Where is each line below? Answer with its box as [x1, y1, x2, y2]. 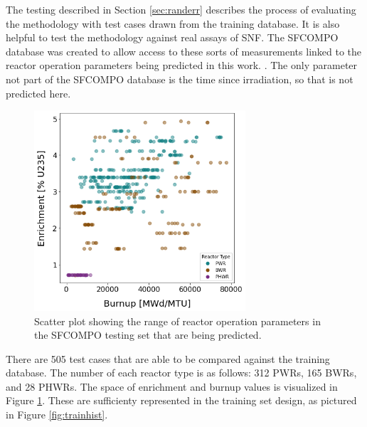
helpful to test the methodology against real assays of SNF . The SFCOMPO [6, 30, 339, 45]
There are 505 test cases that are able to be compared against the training [6, 351, 330, 366]
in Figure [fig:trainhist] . [6, 407, 108, 422]
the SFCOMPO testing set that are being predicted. [34, 327, 262, 342]
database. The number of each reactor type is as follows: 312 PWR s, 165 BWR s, [6, 365, 357, 380]
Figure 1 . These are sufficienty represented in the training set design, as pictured [6, 393, 357, 408]
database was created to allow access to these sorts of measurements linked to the [6, 43, 362, 58]
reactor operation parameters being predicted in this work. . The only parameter [6, 58, 358, 73]
